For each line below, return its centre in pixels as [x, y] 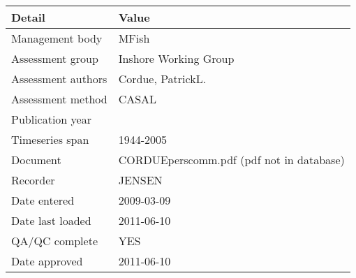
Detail [28, 17]
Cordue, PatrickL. [162, 79]
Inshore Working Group [176, 58]
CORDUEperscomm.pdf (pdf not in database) [231, 160]
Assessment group [55, 58]
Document [36, 160]
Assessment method [59, 99]
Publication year [51, 119]
